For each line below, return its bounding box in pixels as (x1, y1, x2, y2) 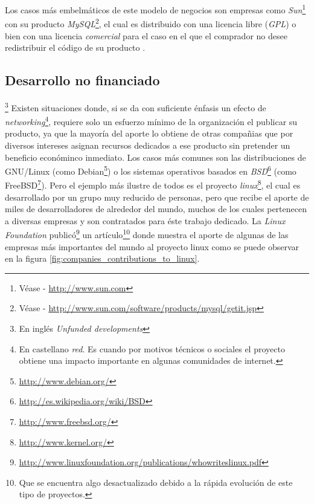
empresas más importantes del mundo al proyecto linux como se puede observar (5, 240, 300, 253)
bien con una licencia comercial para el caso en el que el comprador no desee (5, 29, 287, 42)
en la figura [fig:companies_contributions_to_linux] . (5, 252, 200, 265)
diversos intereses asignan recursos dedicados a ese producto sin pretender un (5, 138, 290, 151)
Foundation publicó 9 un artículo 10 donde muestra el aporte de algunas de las (5, 227, 289, 241)
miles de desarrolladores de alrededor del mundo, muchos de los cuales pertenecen (5, 202, 307, 215)
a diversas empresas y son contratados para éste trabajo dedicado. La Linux (5, 214, 286, 227)
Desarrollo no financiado (5, 71, 160, 89)
